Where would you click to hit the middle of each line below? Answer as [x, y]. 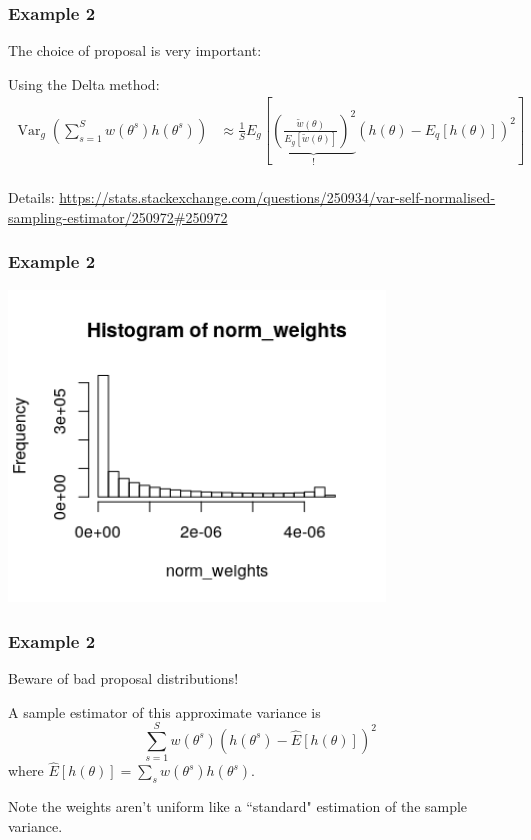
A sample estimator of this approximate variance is [164, 711]
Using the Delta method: [84, 83]
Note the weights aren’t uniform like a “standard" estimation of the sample [238, 806]
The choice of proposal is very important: [135, 50]
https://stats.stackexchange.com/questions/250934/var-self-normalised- [277, 197]
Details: [31, 197]
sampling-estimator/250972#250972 [118, 216]
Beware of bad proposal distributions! [123, 677]
